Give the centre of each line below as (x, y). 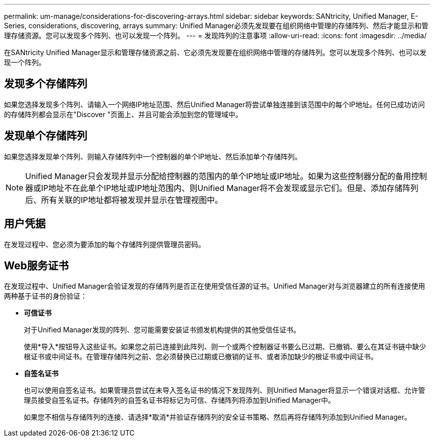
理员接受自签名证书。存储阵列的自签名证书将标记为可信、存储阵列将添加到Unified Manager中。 (179, 400)
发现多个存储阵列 (46, 84)
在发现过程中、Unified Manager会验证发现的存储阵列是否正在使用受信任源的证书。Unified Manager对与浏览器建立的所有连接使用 (215, 286)
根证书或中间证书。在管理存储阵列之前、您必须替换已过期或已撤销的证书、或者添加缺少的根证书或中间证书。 (201, 357)
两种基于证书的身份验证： (46, 296)
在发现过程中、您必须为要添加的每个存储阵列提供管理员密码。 (105, 244)
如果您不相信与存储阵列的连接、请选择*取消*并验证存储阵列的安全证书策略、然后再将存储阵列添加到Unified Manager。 (218, 417)
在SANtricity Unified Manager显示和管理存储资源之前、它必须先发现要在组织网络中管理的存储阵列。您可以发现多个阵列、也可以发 (215, 52)
